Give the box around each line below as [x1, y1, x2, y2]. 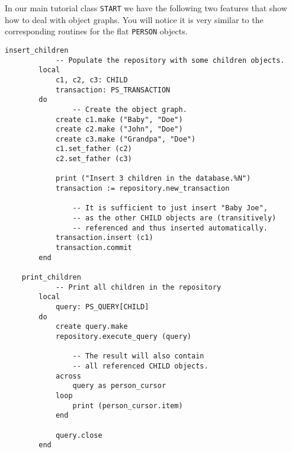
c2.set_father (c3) [55, 155, 132, 164]
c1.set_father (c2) [55, 145, 132, 153]
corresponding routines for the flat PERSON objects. [5, 25, 188, 37]
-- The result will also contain [72, 352, 204, 361]
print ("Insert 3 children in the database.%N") [55, 174, 251, 183]
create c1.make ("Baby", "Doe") [55, 115, 183, 124]
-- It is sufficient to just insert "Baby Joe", [72, 204, 268, 213]
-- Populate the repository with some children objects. [55, 56, 285, 65]
